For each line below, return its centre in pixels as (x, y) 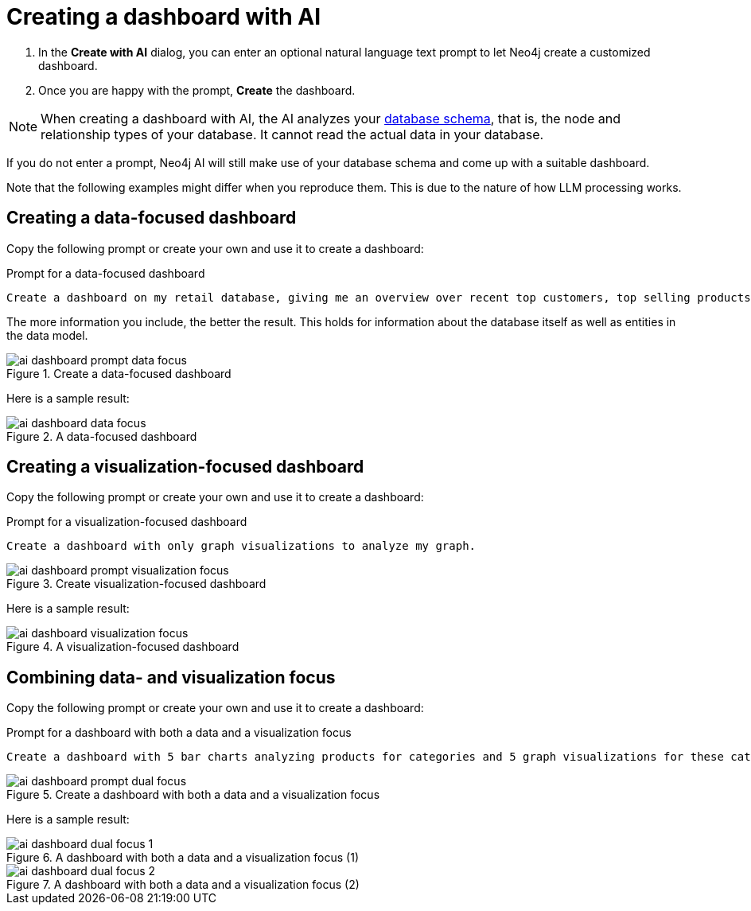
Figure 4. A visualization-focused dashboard (123, 647)
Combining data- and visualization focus (171, 677)
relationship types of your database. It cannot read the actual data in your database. (292, 134)
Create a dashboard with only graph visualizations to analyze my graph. (241, 546)
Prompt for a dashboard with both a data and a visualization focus (179, 733)
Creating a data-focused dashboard (152, 218)
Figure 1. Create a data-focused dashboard (119, 373)
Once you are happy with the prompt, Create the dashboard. (197, 90)
